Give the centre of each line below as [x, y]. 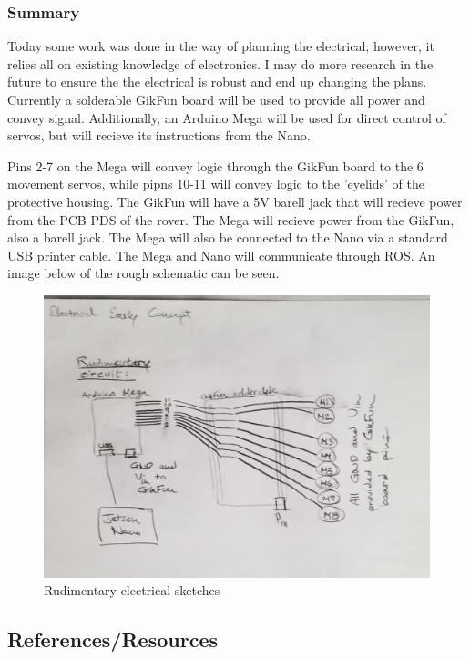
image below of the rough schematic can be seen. [143, 273]
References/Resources [112, 639]
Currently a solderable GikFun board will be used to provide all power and [216, 99]
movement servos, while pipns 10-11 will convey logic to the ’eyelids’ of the [216, 184]
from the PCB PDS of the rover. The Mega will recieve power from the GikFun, [231, 219]
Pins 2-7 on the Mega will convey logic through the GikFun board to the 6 [215, 165]
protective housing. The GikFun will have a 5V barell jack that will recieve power [235, 201]
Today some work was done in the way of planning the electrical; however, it [221, 46]
